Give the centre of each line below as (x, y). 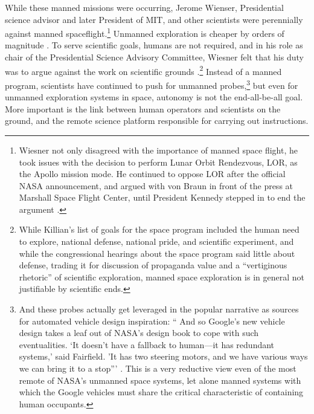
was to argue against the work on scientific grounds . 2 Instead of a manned (143, 70)
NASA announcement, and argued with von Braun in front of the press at (156, 185)
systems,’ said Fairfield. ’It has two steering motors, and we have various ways (163, 356)
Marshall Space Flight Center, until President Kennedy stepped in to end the (162, 197)
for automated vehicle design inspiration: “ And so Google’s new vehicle (152, 321)
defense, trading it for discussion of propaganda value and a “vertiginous (153, 265)
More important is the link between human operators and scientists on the (143, 108)
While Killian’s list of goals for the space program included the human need (159, 229)
